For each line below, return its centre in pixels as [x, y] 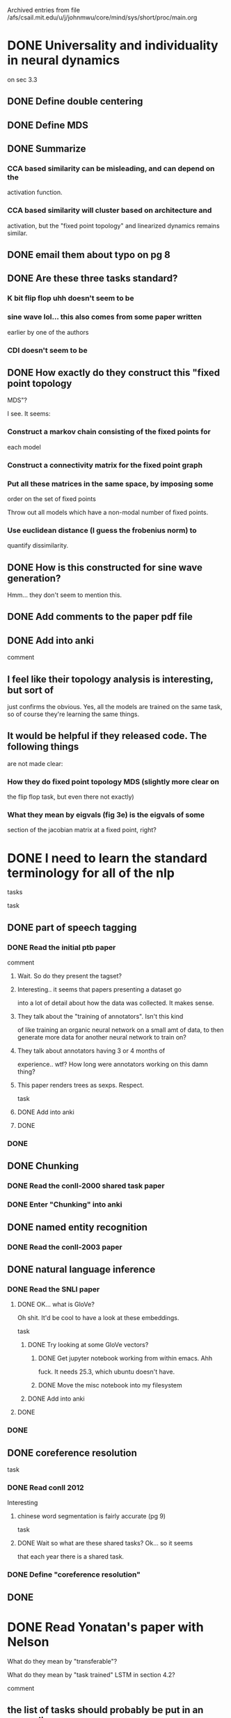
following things [43, 747]
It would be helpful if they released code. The [107, 736]
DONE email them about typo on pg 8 [89, 255]
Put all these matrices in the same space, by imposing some [110, 484]
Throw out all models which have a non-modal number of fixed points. [108, 512]
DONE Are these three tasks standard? [93, 279]
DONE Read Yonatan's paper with [105, 1627]
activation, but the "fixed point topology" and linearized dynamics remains [114, 225]
